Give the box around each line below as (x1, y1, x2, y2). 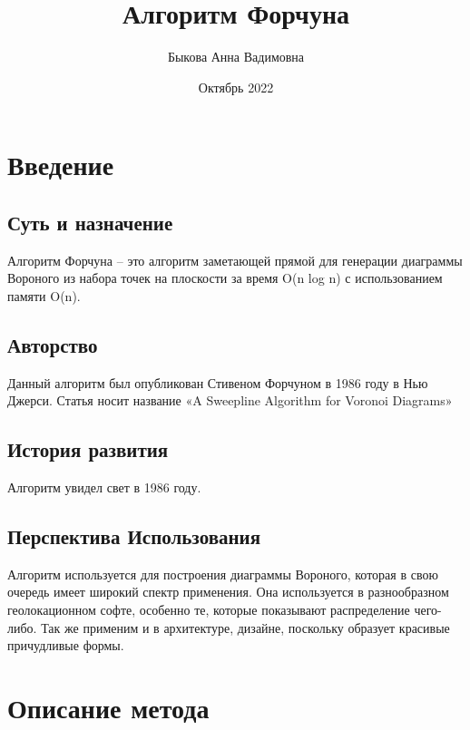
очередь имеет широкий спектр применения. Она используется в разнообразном (7, 582, 449, 601)
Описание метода (7, 689, 210, 726)
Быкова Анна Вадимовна (167, 47, 305, 66)
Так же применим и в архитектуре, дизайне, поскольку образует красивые (41, 618, 450, 637)
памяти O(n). (7, 286, 81, 305)
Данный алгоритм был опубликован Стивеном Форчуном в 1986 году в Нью (7, 373, 428, 392)
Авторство (7, 330, 98, 358)
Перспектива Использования (7, 522, 261, 550)
